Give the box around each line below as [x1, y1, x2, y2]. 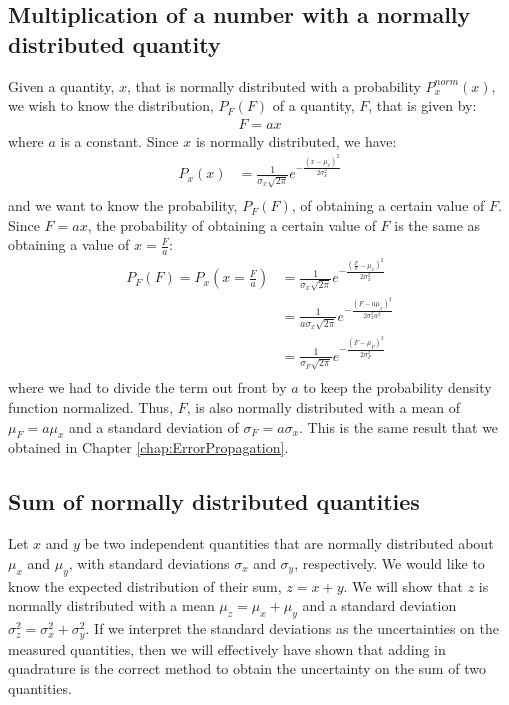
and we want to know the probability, [8, 195, 238, 216]
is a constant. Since [60, 130, 179, 151]
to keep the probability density [303, 377, 492, 398]
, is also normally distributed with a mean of [186, 397, 461, 418]
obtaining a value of [8, 234, 130, 255]
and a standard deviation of [69, 416, 239, 437]
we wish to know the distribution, [8, 95, 214, 116]
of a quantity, [272, 95, 355, 116]
